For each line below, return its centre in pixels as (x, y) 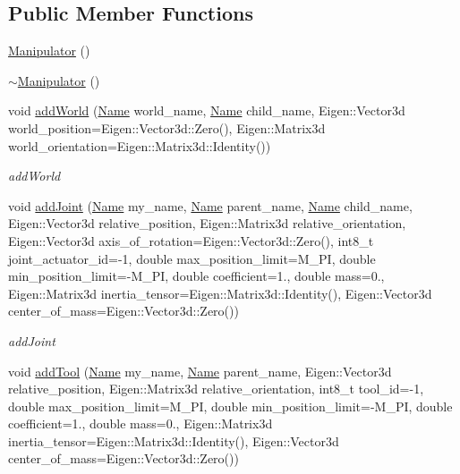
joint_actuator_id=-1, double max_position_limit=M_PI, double (192, 258)
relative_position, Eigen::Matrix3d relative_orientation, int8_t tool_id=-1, (216, 389)
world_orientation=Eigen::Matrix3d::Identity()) (140, 145)
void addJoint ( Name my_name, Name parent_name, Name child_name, (210, 205)
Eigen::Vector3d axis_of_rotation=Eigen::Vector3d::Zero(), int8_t (191, 240)
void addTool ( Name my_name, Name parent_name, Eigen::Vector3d (200, 371)
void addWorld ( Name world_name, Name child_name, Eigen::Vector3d (207, 110)
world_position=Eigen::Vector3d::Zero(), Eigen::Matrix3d (167, 127)
